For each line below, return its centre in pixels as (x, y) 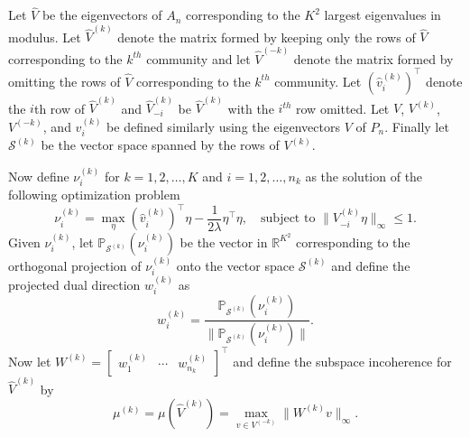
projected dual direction (74, 284)
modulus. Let (45, 37)
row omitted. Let (343, 108)
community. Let (318, 81)
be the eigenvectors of (102, 15)
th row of (59, 108)
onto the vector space (235, 265)
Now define (39, 176)
